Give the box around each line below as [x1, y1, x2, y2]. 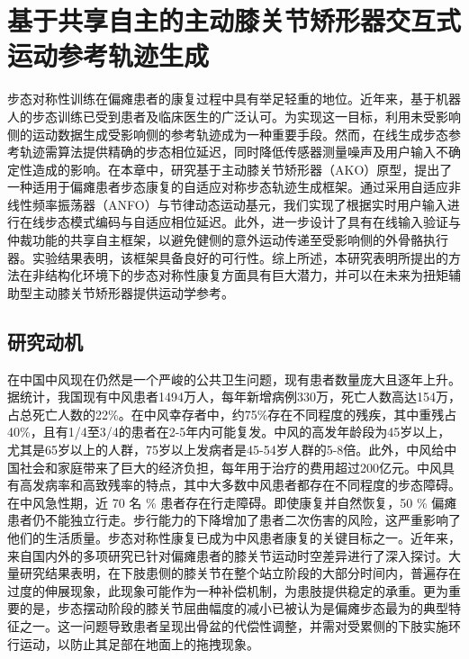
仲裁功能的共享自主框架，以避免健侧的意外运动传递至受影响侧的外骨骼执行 [7, 230, 448, 249]
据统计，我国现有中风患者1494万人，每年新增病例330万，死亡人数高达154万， [7, 387, 461, 406]
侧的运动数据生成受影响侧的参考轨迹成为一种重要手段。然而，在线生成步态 [7, 124, 448, 143]
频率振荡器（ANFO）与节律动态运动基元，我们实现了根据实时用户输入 [32, 194, 447, 213]
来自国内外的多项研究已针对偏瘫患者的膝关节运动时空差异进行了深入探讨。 [7, 546, 448, 564]
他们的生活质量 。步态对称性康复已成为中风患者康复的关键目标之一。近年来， [7, 528, 461, 546]
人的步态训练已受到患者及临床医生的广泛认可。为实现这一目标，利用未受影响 [7, 106, 461, 125]
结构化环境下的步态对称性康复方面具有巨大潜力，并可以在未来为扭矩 [44, 266, 448, 284]
